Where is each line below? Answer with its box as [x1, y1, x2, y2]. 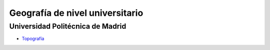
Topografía [21, 36, 44, 42]
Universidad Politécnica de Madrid [9, 22, 126, 31]
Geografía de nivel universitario [9, 7, 143, 18]
